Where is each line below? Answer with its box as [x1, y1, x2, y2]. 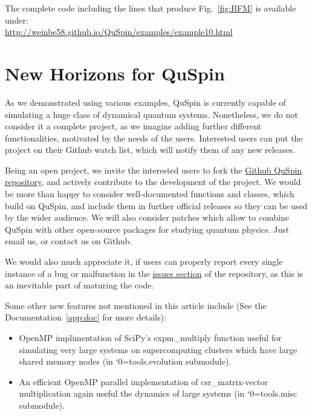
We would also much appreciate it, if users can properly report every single [5, 255, 283, 268]
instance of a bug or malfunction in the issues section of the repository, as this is [5, 267, 304, 279]
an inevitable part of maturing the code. [5, 279, 154, 291]
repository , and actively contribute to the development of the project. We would [5, 175, 301, 188]
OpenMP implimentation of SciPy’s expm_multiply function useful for [19, 331, 282, 343]
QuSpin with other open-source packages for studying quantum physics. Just [5, 223, 290, 235]
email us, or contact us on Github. [5, 235, 132, 247]
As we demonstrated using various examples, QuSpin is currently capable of [5, 96, 286, 108]
